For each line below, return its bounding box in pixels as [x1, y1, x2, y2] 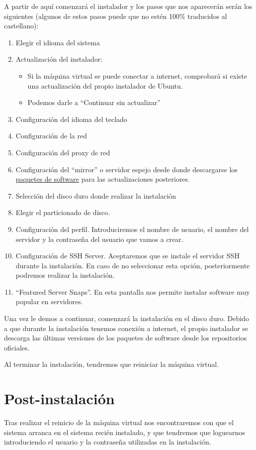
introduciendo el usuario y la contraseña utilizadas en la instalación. [4, 437, 211, 447]
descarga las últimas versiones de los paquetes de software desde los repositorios [4, 333, 247, 343]
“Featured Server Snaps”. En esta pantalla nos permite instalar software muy [15, 286, 250, 297]
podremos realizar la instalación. [15, 270, 115, 280]
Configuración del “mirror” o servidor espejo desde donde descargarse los [15, 164, 238, 174]
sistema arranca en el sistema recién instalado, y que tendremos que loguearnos [4, 427, 245, 437]
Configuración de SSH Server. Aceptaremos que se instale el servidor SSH [15, 250, 240, 261]
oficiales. [4, 342, 30, 352]
